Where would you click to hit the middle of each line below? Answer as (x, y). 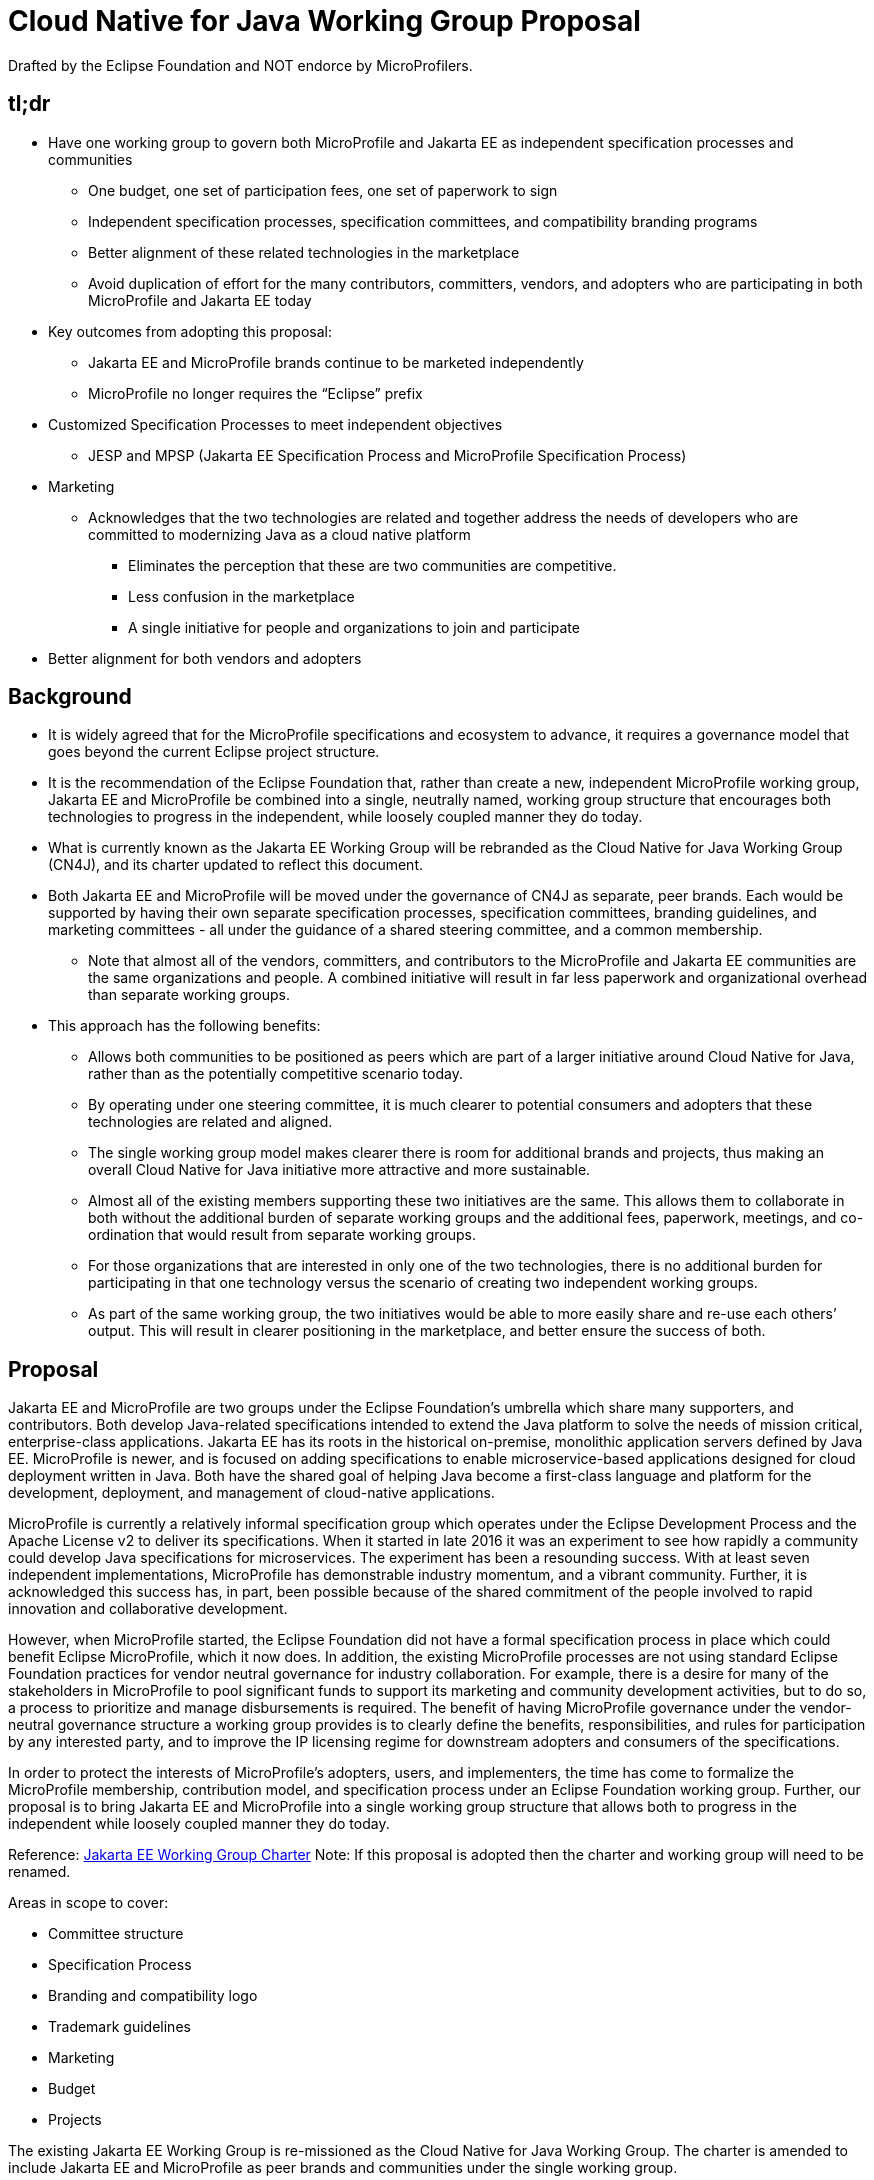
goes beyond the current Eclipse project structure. (214, 752)
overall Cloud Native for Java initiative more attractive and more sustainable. (339, 1170)
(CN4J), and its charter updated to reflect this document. (235, 865)
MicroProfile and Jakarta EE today (200, 300)
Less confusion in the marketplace (241, 596)
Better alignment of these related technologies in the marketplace (304, 252)
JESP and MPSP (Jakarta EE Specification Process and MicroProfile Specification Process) (387, 455)
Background (70, 697)
